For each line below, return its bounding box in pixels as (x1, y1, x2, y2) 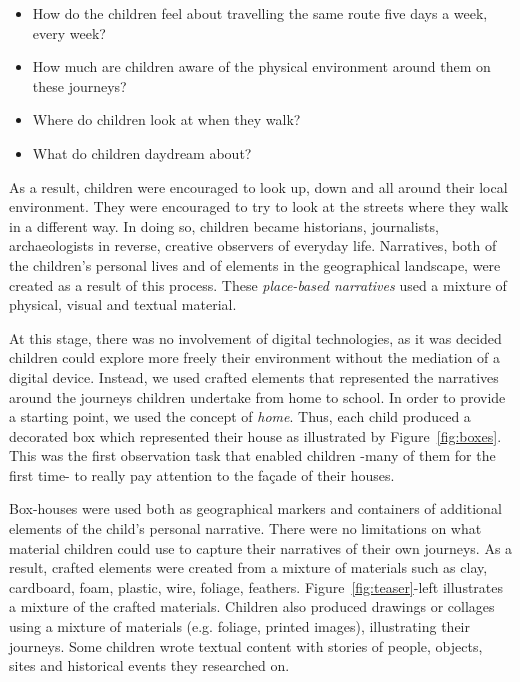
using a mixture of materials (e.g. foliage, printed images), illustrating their (9, 616, 470, 637)
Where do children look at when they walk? (32, 109, 301, 130)
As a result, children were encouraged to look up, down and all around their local (9, 176, 508, 197)
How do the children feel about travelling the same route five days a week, (32, 3, 488, 23)
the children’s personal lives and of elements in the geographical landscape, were (9, 254, 501, 275)
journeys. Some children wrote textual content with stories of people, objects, (9, 635, 483, 656)
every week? (32, 22, 106, 43)
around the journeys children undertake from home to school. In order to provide (9, 386, 506, 407)
